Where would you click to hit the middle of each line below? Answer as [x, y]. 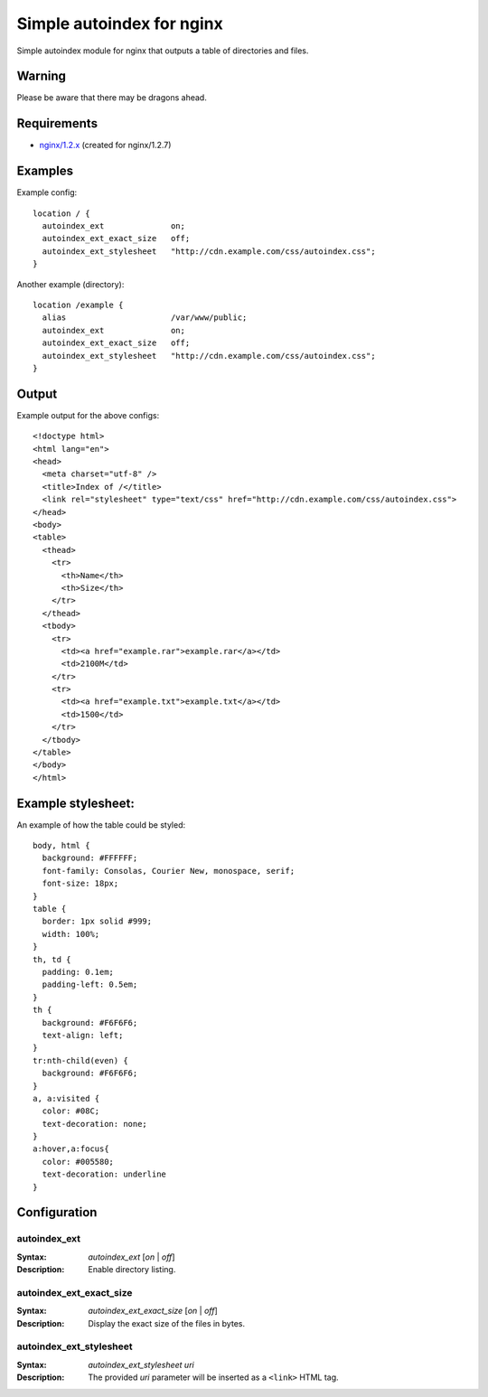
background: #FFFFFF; [90, 858]
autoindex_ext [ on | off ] [131, 1257]
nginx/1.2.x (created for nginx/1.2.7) [105, 145]
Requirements [57, 123]
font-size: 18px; [80, 884]
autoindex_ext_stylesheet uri [141, 1364]
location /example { [78, 305]
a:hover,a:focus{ [71, 1149]
